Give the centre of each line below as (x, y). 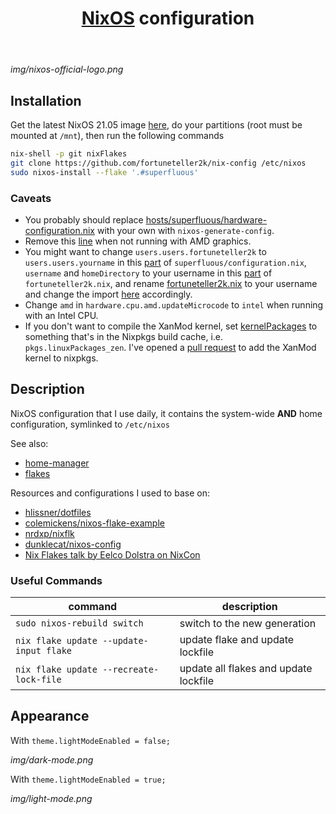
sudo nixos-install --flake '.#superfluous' (104, 172)
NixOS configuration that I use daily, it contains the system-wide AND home (166, 413)
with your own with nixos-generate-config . (185, 230)
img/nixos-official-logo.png (67, 69)
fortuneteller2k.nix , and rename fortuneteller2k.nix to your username (171, 283)
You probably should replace (84, 219)
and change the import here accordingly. (108, 294)
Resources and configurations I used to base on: (110, 493)
